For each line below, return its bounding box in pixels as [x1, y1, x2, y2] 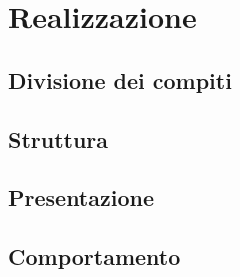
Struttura [8, 123, 109, 154]
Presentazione [8, 182, 154, 213]
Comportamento [8, 241, 181, 272]
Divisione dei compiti [8, 64, 232, 95]
